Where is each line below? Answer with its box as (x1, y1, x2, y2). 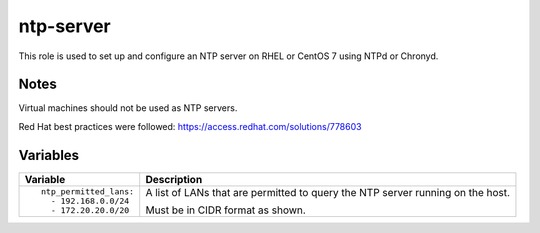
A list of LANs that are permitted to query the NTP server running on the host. (145, 185, 510, 199)
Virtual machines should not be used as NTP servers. (18, 102, 238, 114)
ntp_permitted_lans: (40, 186, 135, 197)
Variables (18, 146, 80, 164)
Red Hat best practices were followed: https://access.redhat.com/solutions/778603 (18, 120, 362, 132)
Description (145, 172, 203, 186)
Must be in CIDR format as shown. (145, 203, 307, 217)
